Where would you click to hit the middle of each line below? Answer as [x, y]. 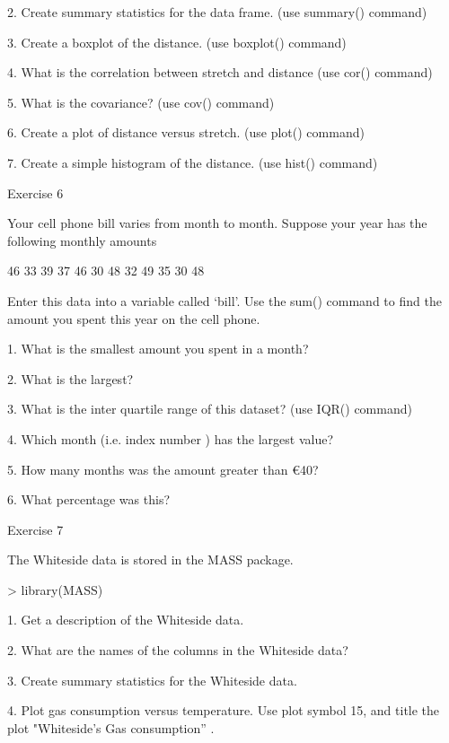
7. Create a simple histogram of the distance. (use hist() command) [193, 162]
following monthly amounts [82, 240]
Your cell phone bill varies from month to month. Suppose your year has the [217, 223]
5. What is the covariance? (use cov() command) [141, 102]
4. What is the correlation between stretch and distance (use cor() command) [220, 72]
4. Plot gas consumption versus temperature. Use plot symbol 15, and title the [224, 710]
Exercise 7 [35, 529]
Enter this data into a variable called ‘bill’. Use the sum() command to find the [224, 300]
